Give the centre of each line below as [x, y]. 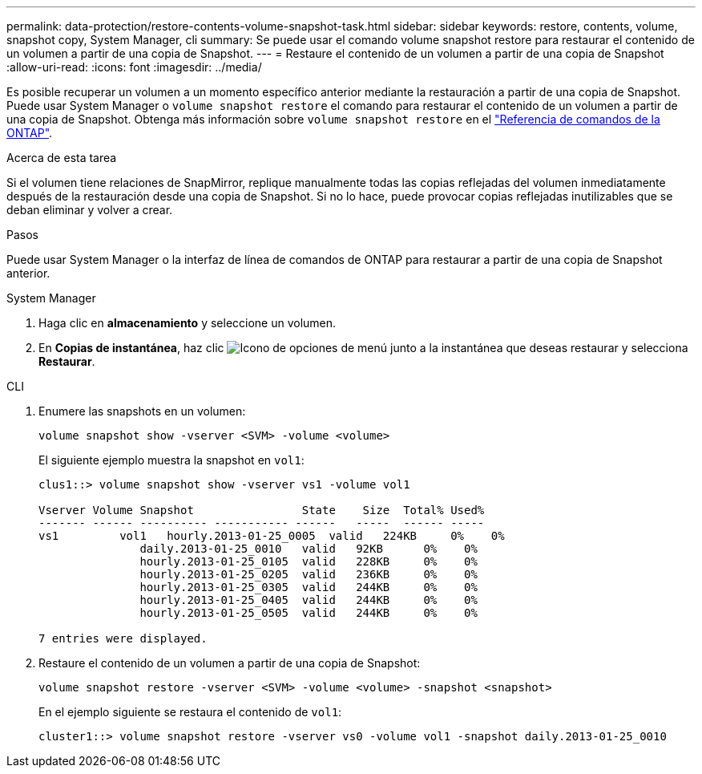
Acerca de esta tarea [62, 158]
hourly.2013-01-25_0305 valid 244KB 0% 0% [309, 587]
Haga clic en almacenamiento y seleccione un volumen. [188, 323]
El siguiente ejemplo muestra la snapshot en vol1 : [171, 460]
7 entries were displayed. [123, 638]
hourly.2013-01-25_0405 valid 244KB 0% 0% [309, 600]
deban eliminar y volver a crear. [90, 210]
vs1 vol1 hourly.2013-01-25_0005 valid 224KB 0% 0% [272, 536]
